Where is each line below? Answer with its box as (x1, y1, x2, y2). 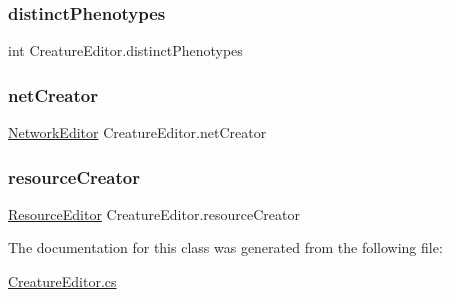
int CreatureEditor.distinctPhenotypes (8, 40, 243, 61)
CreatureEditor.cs (8, 271, 117, 292)
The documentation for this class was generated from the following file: (8, 237, 443, 258)
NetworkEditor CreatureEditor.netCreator (8, 122, 267, 143)
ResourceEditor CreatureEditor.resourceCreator (8, 203, 301, 224)
